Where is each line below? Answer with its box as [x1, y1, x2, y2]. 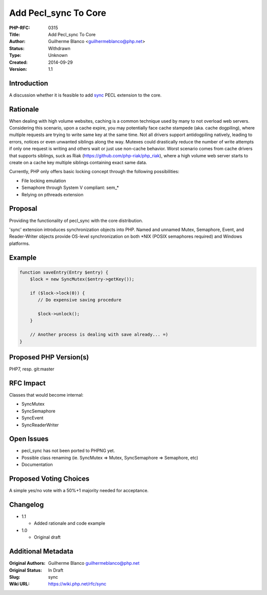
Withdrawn [48, 45, 71, 51]
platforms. [9, 240, 30, 246]
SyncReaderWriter [21, 422, 59, 428]
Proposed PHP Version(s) [9, 353, 89, 361]
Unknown [48, 52, 68, 58]
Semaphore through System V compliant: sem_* [21, 184, 119, 190]
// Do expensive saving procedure [38, 297, 122, 303]
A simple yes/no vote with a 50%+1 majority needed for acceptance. [9, 488, 149, 494]
